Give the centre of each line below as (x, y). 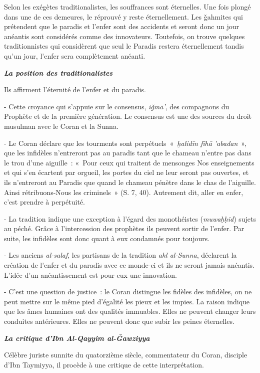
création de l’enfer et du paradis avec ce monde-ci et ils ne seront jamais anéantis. (129, 265)
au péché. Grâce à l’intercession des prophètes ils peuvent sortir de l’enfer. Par (124, 228)
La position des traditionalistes (58, 72)
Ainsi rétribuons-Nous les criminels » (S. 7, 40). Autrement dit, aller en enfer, (124, 192)
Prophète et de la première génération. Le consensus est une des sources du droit (128, 116)
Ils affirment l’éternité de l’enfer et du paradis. (75, 89)
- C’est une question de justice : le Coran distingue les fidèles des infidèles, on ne (128, 292)
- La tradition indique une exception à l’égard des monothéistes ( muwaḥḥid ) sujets (130, 218)
